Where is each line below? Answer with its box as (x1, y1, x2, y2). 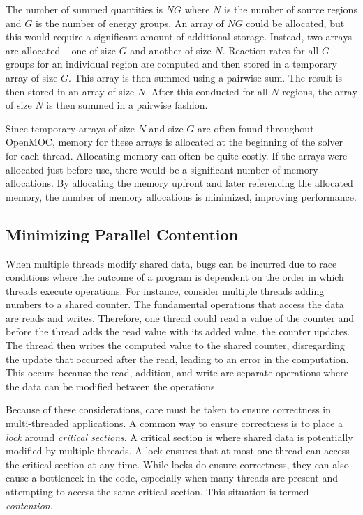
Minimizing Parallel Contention (6, 223, 239, 245)
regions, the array (282, 84, 357, 98)
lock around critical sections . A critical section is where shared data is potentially (6, 429, 353, 444)
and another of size (130, 43, 212, 57)
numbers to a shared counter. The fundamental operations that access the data (6, 297, 344, 312)
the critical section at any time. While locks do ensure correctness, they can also (6, 456, 349, 471)
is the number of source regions (224, 2, 357, 16)
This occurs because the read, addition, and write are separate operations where (6, 365, 349, 380)
